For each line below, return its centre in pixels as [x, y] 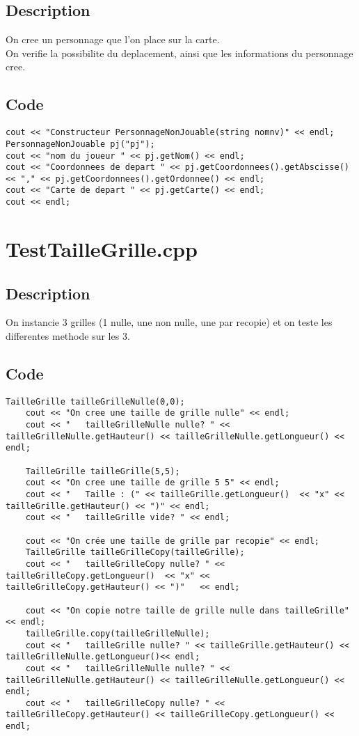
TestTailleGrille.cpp [102, 248]
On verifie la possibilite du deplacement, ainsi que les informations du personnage [179, 53]
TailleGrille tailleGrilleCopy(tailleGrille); [135, 553]
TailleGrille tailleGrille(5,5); [103, 471]
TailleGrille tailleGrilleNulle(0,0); [95, 401]
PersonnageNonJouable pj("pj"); [80, 144]
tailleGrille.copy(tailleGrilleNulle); [118, 633]
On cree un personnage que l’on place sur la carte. [113, 39]
